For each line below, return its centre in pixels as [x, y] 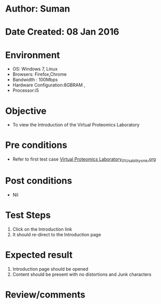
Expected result [39, 255]
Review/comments [45, 295]
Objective [26, 111]
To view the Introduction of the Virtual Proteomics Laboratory [76, 125]
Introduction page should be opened [50, 269]
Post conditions [39, 181]
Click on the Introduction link [42, 229]
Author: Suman [38, 9]
